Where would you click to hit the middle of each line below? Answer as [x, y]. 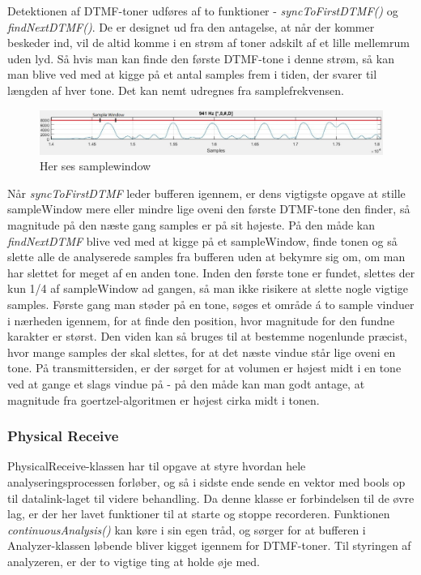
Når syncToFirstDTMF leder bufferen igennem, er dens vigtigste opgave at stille [206, 193]
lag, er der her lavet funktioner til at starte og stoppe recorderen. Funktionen [199, 514]
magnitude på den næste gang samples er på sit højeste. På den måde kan [191, 225]
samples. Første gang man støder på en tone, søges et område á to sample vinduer [211, 304]
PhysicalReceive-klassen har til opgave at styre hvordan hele [157, 466]
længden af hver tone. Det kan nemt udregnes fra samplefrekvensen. [176, 90]
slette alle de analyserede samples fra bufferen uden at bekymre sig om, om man [206, 257]
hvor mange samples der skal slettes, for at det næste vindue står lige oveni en [202, 352]
